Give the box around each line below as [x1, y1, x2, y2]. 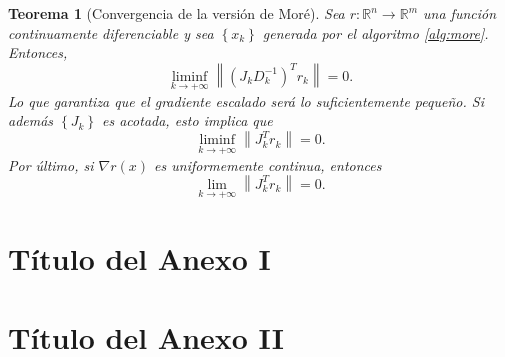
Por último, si [8, 154, 94, 175]
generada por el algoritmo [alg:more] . [262, 22, 489, 43]
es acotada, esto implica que [102, 110, 273, 131]
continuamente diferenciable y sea [8, 22, 214, 43]
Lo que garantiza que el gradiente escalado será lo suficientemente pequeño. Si [8, 90, 484, 111]
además [8, 110, 54, 131]
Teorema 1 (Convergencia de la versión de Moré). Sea [8, 3, 345, 23]
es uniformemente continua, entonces [154, 154, 382, 175]
